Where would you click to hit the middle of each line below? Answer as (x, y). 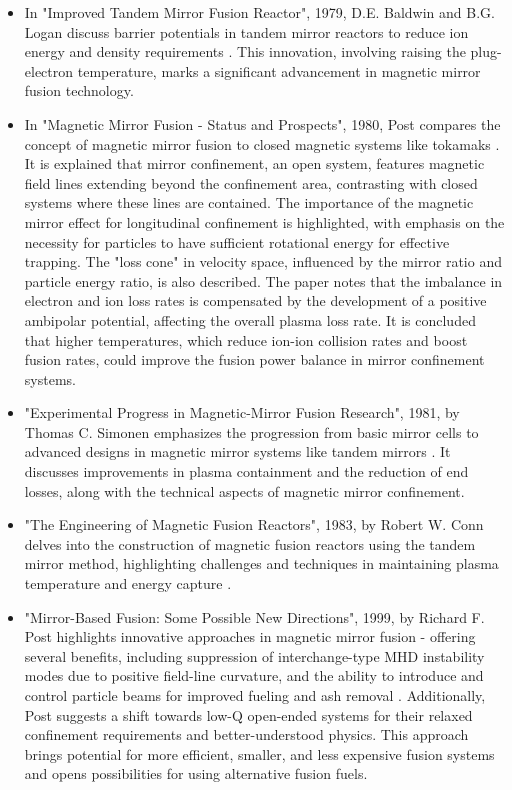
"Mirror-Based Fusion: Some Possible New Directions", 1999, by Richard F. (254, 616)
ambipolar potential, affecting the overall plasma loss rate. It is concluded (250, 319)
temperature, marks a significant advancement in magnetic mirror (279, 70)
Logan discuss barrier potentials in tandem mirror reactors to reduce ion (246, 31)
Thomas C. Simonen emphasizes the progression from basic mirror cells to (251, 431)
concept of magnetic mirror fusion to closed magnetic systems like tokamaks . (262, 143)
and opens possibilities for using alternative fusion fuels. (196, 773)
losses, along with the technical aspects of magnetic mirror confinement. (244, 490)
